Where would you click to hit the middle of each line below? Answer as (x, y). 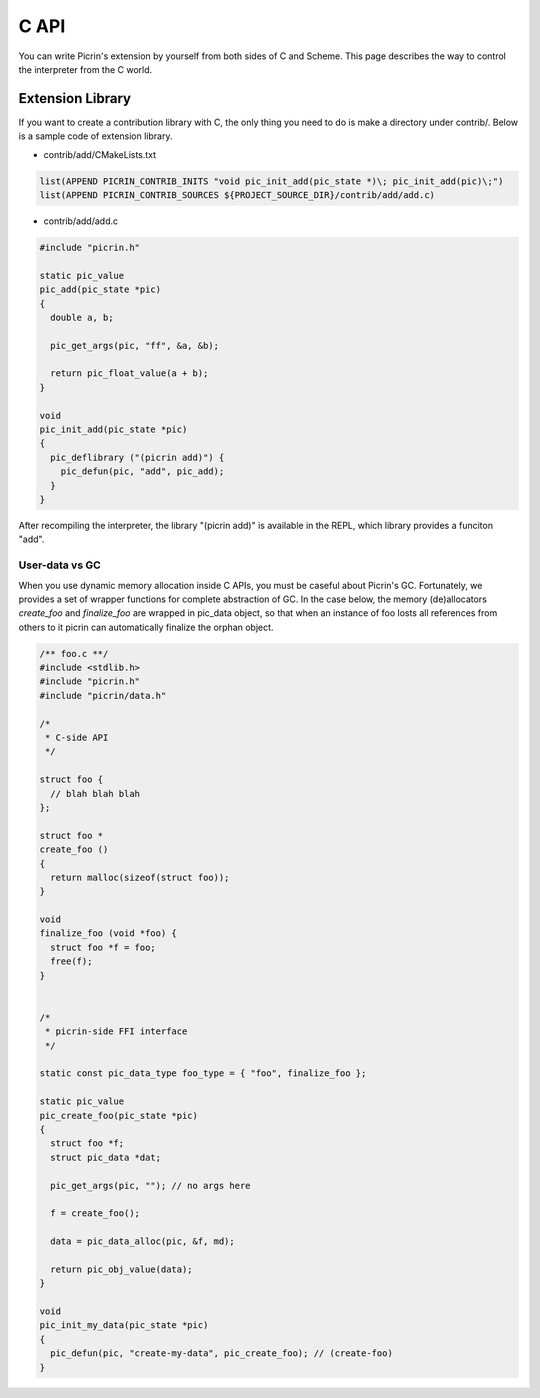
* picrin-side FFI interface (116, 1031)
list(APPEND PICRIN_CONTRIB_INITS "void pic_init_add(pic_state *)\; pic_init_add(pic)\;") (271, 181)
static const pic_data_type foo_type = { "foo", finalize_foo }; (203, 1073)
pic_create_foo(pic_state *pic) (119, 1115)
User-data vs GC (60, 565)
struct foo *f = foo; (103, 947)
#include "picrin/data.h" (103, 695)
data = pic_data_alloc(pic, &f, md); (142, 1241)
